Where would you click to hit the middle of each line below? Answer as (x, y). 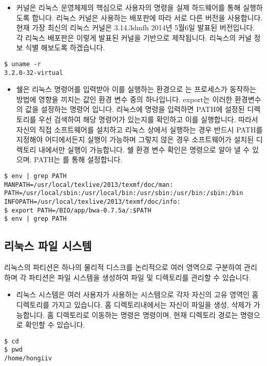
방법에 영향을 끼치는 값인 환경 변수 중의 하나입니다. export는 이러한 (124, 99)
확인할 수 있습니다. (55, 325)
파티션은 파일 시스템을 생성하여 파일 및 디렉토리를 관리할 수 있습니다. (140, 277)
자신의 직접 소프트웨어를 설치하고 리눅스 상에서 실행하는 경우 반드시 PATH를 (139, 129)
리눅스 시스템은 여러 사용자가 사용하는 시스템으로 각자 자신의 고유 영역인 (133, 294)
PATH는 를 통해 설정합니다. (78, 159)
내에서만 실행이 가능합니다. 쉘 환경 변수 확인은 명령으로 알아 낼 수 (144, 149)
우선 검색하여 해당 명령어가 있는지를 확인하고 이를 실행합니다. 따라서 (148, 119)
